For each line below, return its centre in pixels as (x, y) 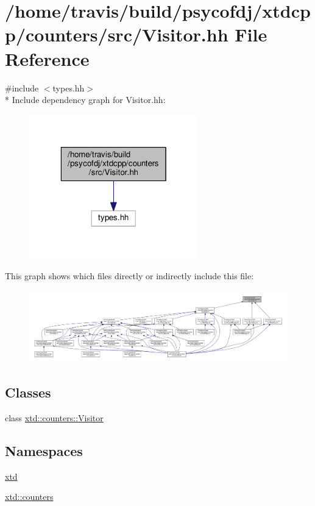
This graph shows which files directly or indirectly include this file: (129, 276)
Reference (47, 58)
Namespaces (44, 450)
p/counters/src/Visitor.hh (117, 34)
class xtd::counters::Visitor (54, 417)
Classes (28, 392)
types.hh (69, 87)
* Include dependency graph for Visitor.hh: (85, 100)
